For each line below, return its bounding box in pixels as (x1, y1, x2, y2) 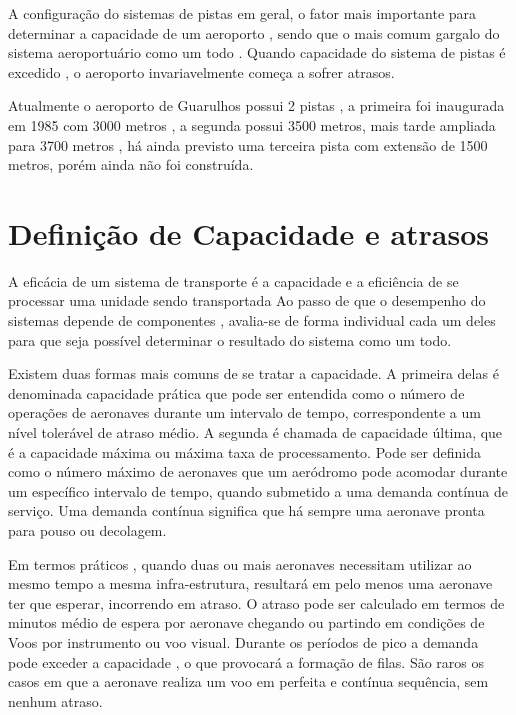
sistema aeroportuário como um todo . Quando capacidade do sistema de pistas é (8, 42, 506, 63)
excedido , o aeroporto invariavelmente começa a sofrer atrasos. (8, 61, 395, 82)
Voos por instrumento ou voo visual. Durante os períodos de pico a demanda (8, 631, 479, 652)
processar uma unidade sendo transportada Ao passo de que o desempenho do (8, 290, 486, 311)
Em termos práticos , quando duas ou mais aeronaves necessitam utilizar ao (8, 553, 472, 574)
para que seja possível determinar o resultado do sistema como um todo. (8, 329, 452, 350)
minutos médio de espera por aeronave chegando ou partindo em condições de (8, 612, 485, 633)
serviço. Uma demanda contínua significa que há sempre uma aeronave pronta (8, 500, 485, 521)
